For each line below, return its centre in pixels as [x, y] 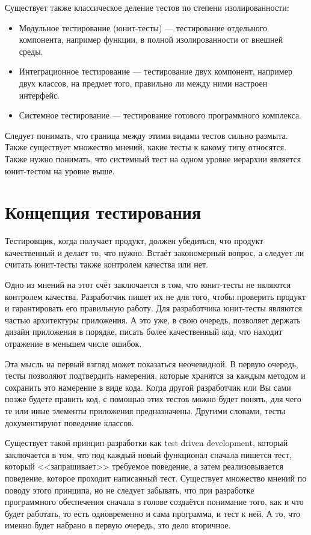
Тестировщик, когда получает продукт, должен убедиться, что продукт [134, 241]
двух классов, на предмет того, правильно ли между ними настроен [143, 83]
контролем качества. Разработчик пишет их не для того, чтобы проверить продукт [155, 296]
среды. [31, 51]
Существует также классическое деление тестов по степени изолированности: [147, 7]
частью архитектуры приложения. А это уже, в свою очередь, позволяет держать [153, 319]
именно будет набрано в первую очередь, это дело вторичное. [118, 525]
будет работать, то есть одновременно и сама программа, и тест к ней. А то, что [152, 513]
